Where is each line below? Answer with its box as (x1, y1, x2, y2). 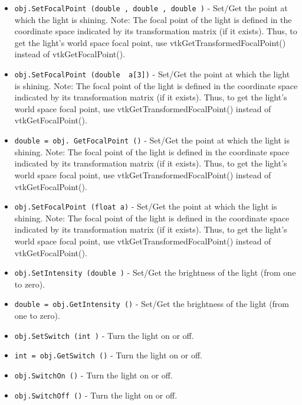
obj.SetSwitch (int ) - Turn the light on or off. (14, 329, 194, 341)
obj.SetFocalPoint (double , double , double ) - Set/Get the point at (14, 2, 288, 14)
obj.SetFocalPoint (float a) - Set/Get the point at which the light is (14, 200, 277, 213)
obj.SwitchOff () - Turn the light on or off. (14, 388, 178, 401)
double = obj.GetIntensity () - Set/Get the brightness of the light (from (14, 298, 290, 310)
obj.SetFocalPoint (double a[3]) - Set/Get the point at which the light (14, 68, 290, 80)
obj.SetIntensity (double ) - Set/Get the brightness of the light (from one (14, 266, 296, 279)
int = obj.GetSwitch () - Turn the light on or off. (14, 349, 202, 361)
